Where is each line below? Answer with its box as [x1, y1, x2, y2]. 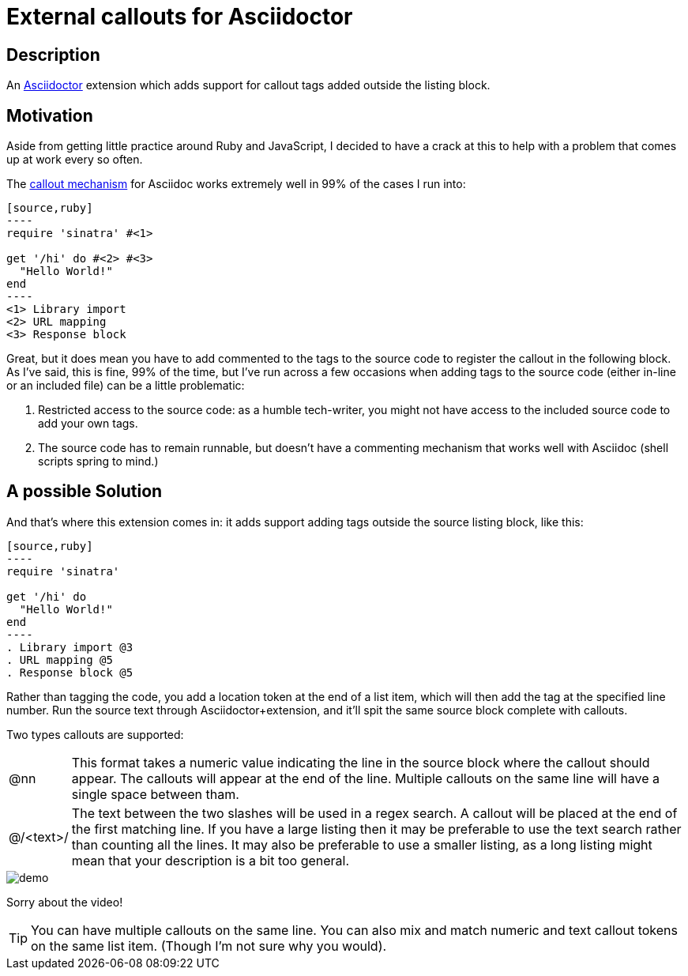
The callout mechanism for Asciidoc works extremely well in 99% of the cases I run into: [6, 177, 466, 191]
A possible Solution [6, 481, 163, 502]
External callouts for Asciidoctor [6, 3, 353, 30]
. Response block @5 [6, 665, 133, 679]
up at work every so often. [6, 153, 143, 167]
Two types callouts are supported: [6, 727, 184, 741]
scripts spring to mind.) [38, 454, 159, 469]
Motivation [6, 105, 93, 126]
